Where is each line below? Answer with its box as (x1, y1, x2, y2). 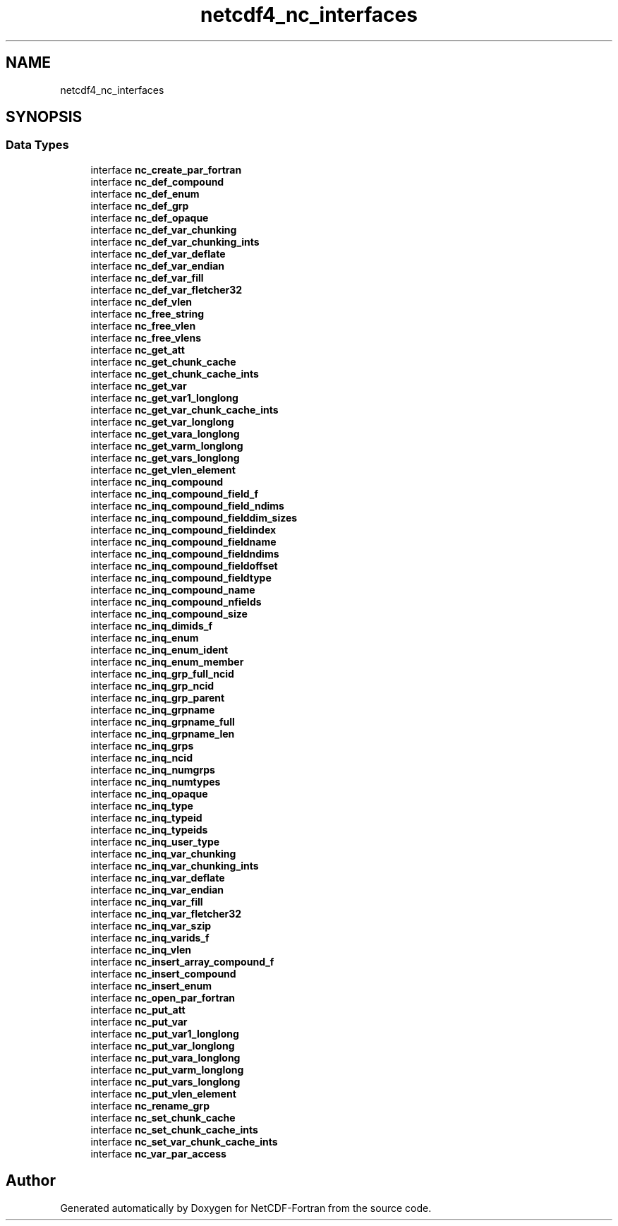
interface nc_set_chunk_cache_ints (90, 1123, 258, 1136)
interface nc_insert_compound (90, 967, 236, 980)
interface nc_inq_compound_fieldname (90, 535, 277, 548)
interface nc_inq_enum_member (90, 655, 244, 668)
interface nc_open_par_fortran (90, 991, 236, 1004)
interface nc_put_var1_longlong (90, 1027, 239, 1040)
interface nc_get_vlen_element (90, 463, 236, 476)
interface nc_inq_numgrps (90, 763, 215, 776)
